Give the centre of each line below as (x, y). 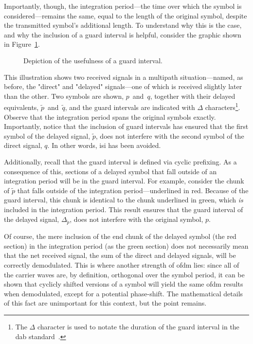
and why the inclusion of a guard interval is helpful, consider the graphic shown (123, 34)
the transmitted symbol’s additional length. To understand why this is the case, (123, 25)
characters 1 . (223, 106)
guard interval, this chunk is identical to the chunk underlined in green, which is (124, 200)
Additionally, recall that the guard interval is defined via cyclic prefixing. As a (120, 161)
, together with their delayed (193, 96)
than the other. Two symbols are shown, (64, 96)
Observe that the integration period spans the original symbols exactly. (110, 117)
